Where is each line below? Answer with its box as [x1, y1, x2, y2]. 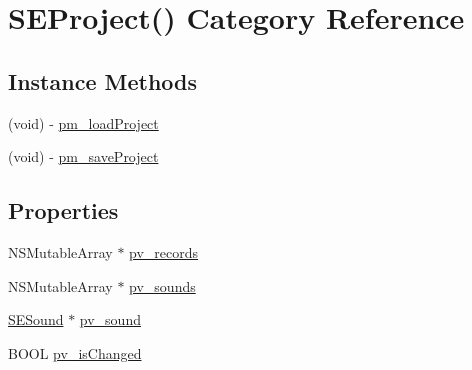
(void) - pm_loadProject [8, 112, 159, 133]
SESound [8, 309, 64, 330]
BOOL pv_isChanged [8, 342, 142, 363]
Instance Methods [8, 65, 197, 96]
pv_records [129, 241, 199, 262]
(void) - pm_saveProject [8, 146, 159, 167]
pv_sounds [129, 275, 196, 296]
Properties [8, 195, 119, 226]
